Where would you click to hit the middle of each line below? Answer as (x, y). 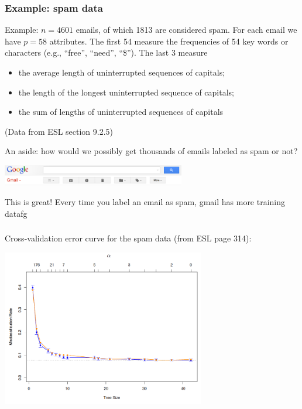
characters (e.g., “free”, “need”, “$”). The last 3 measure (106, 52)
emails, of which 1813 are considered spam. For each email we (186, 30)
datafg (16, 213)
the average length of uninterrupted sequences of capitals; (122, 72)
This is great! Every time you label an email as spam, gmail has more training (145, 202)
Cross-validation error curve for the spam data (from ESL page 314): (128, 238)
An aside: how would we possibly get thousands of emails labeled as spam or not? (151, 151)
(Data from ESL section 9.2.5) (59, 131)
